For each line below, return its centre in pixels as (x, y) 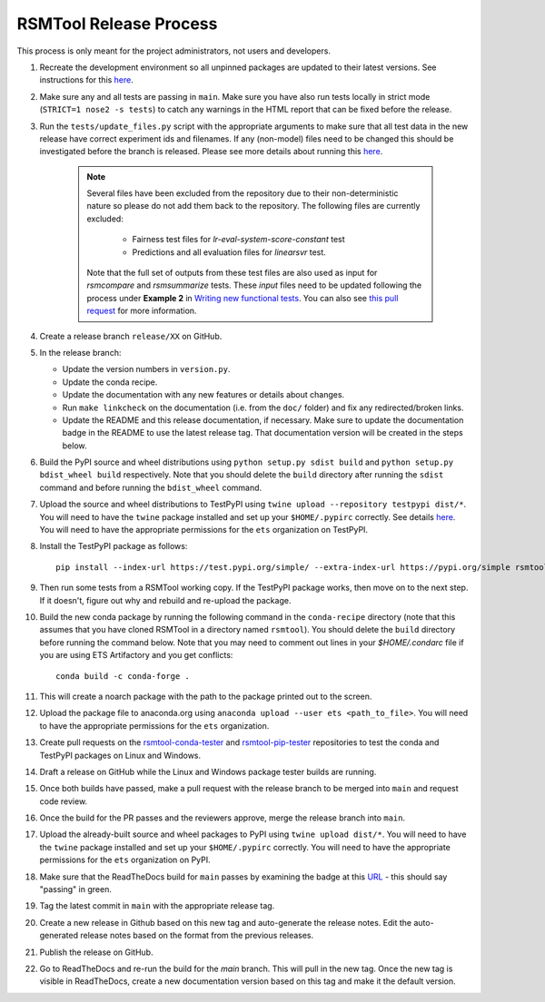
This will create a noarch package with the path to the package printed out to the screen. (206, 696)
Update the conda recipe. (110, 382)
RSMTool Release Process (117, 24)
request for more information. (142, 311)
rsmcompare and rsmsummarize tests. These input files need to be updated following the (254, 285)
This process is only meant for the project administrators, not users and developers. (174, 51)
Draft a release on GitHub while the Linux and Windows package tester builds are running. (208, 771)
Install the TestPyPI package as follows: (114, 546)
